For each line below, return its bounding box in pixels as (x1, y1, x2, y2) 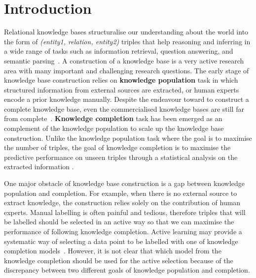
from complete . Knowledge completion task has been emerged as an (4, 113, 222, 124)
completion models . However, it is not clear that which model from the (4, 246, 221, 256)
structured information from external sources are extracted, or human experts (4, 84, 239, 94)
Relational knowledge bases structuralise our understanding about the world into (4, 27, 249, 37)
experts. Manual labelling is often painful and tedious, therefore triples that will (4, 207, 246, 217)
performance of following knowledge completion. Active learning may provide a (4, 226, 242, 236)
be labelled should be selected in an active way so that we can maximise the (4, 216, 234, 227)
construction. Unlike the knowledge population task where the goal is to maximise (4, 132, 252, 143)
